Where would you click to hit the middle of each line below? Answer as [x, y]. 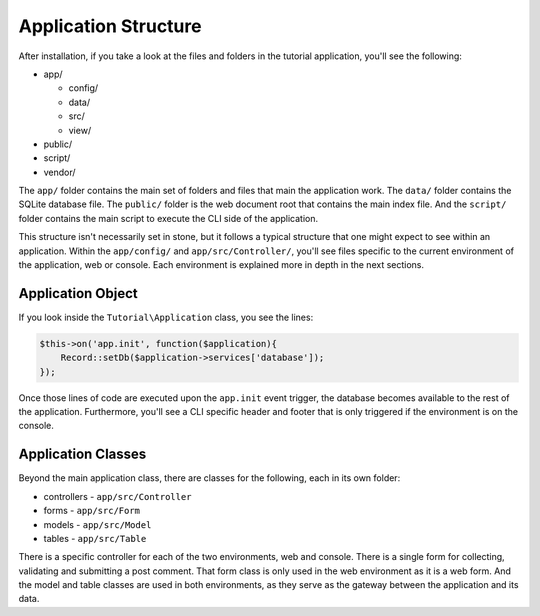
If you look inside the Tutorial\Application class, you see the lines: [166, 317]
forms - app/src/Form [91, 511]
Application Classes [82, 454]
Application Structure [110, 26]
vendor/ [59, 172]
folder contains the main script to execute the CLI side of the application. [168, 218]
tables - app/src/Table [95, 538]
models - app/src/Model [97, 524]
